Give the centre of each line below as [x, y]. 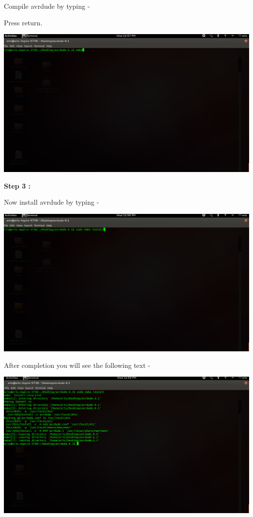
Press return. [23, 22]
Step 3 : [17, 185]
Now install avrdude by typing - [52, 202]
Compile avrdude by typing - [47, 6]
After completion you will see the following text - [77, 365]
